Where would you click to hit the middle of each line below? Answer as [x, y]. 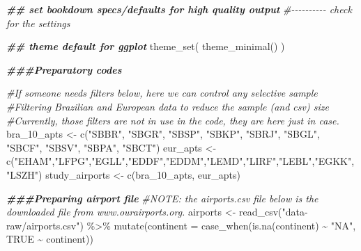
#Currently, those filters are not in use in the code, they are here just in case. [173, 120]
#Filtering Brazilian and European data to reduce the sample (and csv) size [168, 106]
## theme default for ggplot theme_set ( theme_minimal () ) [146, 46]
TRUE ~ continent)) [50, 239]
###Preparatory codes [64, 69]
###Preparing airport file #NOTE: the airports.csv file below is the [162, 198]
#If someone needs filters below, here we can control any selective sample [162, 93]
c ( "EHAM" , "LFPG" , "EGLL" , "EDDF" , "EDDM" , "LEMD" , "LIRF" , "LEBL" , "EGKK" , [180, 161]
